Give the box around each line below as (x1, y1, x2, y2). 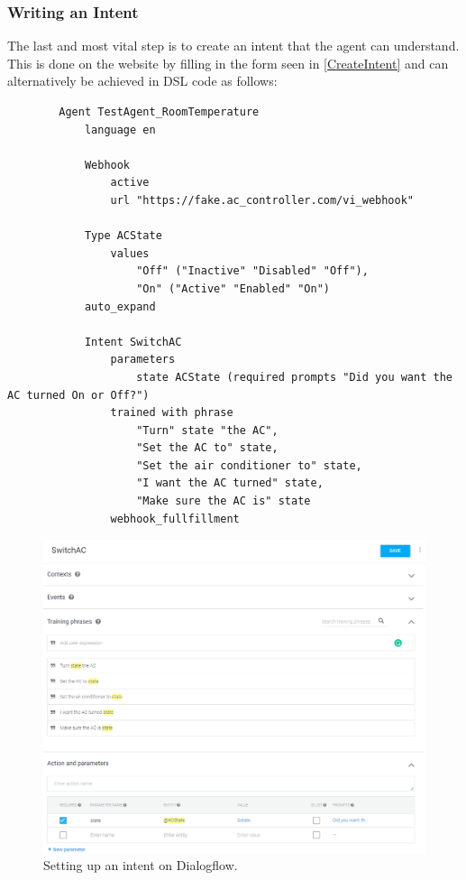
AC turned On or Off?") (7, 388, 150, 402)
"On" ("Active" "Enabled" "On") (136, 282, 330, 295)
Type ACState (84, 229, 162, 243)
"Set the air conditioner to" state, (136, 459, 362, 472)
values (110, 246, 150, 260)
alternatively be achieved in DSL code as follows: (7, 71, 278, 90)
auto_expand (84, 300, 156, 313)
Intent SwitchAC (84, 335, 182, 348)
